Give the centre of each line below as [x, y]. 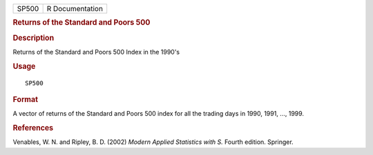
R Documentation [75, 9]
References [33, 128]
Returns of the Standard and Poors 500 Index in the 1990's [96, 52]
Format [25, 99]
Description [34, 38]
